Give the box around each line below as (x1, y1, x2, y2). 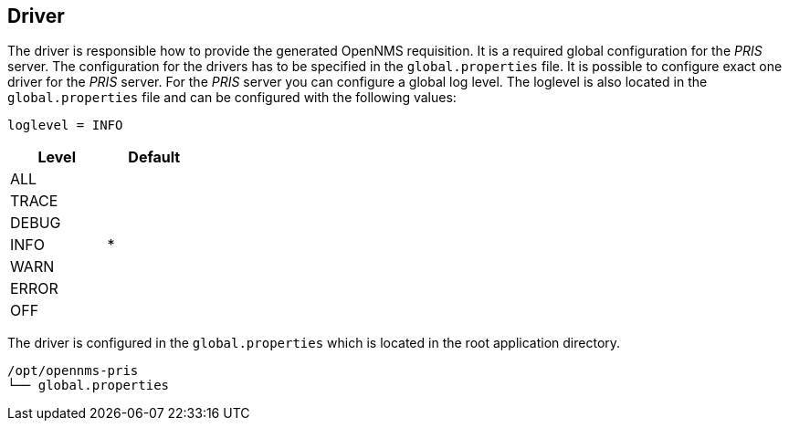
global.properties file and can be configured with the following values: (7, 89, 457, 106)
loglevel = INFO (7, 118, 123, 133)
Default (128, 148, 181, 167)
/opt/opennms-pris (7, 363, 139, 379)
